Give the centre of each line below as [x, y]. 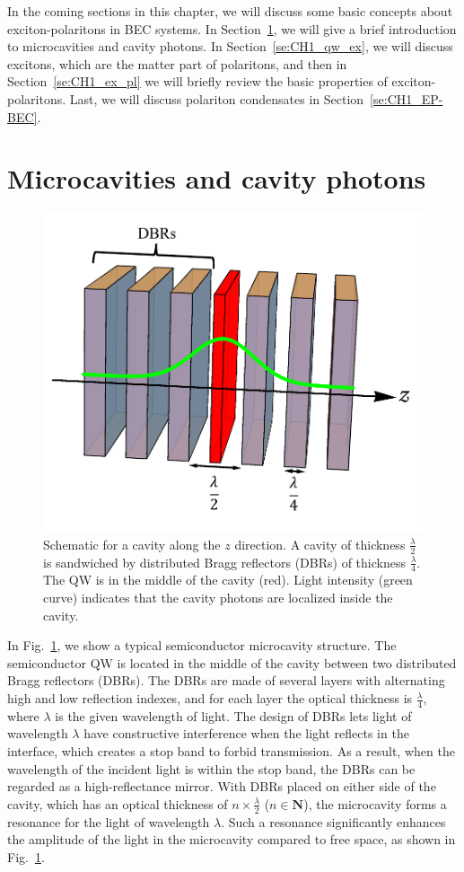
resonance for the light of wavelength [109, 821]
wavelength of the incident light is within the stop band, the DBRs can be [211, 768]
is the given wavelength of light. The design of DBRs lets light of [233, 715]
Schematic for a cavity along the [132, 544]
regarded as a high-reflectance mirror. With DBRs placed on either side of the [222, 786]
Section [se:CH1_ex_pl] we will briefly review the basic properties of [197, 81]
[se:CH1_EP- [407, 98]
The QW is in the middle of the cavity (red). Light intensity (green [228, 580]
